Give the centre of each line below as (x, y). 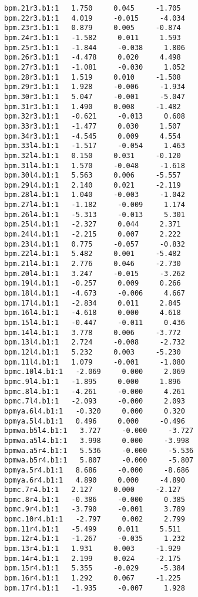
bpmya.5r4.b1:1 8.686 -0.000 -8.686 (97, 470)
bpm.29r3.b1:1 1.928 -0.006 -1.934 (95, 87)
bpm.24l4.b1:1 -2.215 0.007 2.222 (93, 234)
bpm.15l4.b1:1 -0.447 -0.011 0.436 (95, 323)
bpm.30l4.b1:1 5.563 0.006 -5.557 (93, 176)
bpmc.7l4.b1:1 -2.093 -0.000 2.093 (95, 401)
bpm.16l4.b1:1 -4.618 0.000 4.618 (93, 313)
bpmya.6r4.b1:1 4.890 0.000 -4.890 (95, 480)
